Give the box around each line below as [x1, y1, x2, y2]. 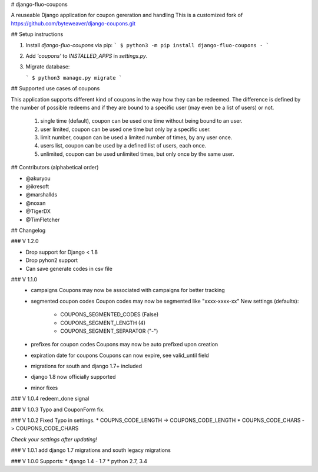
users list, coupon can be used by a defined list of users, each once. [40, 142, 207, 149]
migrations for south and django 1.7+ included [31, 363, 143, 370]
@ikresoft [25, 183, 49, 190]
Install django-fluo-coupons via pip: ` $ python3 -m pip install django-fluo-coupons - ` [25, 41, 270, 48]
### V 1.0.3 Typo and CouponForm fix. [11, 406, 105, 413]
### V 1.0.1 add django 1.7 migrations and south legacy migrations [11, 447, 171, 454]
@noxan [25, 199, 46, 206]
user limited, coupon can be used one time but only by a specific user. [40, 126, 211, 133]
